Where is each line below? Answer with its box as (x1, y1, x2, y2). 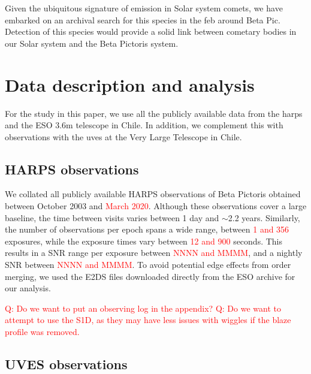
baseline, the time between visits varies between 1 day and (5, 211, 219, 224)
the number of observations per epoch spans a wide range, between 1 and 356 (5, 223, 289, 236)
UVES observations (5, 355, 128, 373)
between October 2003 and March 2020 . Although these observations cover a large (5, 200, 307, 212)
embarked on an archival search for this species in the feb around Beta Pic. (5, 13, 280, 26)
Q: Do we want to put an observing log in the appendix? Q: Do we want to (5, 301, 281, 314)
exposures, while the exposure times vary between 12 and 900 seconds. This (5, 234, 283, 247)
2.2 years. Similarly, (228, 211, 300, 224)
